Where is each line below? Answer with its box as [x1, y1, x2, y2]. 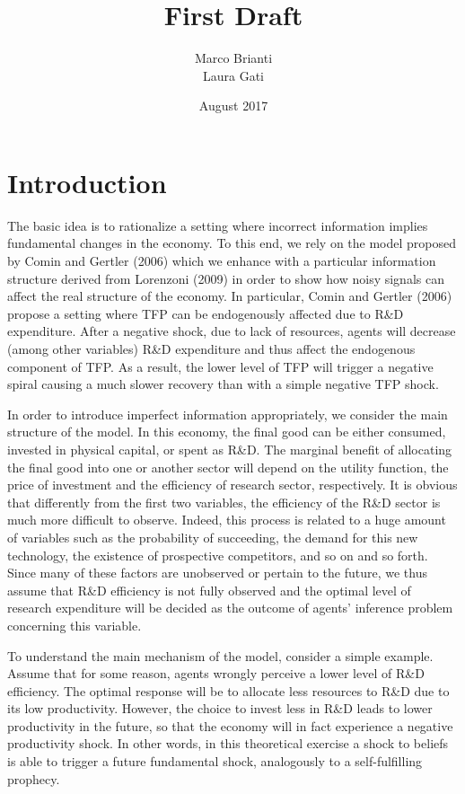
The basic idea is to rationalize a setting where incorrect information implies [7, 216, 428, 234]
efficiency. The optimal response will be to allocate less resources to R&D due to [7, 681, 450, 700]
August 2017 [198, 96, 268, 115]
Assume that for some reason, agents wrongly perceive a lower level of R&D [7, 664, 425, 683]
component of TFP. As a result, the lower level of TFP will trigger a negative [7, 357, 434, 375]
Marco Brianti [194, 49, 273, 67]
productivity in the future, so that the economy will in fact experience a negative [7, 716, 453, 735]
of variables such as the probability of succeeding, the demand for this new [7, 527, 418, 546]
